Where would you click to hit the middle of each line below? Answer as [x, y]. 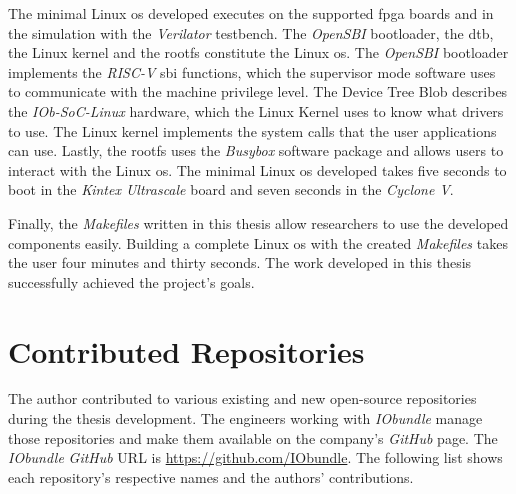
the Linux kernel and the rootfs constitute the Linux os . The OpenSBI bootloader [258, 52]
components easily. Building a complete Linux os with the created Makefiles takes [258, 242]
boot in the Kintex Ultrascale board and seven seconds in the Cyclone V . [231, 189]
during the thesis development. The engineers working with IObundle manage [245, 418]
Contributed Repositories [186, 350]
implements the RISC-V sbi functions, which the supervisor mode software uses [252, 71]
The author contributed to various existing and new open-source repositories [242, 398]
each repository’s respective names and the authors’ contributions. [211, 476]
